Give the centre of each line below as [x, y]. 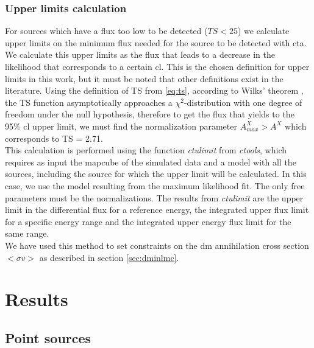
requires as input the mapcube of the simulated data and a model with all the [151, 162]
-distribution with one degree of [243, 102]
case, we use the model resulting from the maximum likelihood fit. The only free [155, 185]
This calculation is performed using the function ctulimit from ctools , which [146, 150]
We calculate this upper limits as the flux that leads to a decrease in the [140, 54]
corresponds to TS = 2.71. [54, 138]
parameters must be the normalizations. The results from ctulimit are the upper [154, 197]
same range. [27, 233]
